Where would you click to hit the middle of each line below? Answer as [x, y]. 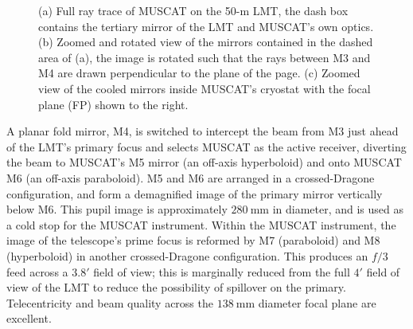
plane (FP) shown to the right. [113, 104]
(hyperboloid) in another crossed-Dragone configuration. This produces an [187, 255]
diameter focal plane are [317, 302]
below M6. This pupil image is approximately [117, 209]
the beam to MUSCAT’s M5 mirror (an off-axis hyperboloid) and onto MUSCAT [204, 162]
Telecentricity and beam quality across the [110, 302]
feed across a [37, 271]
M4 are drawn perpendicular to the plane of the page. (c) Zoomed [199, 73]
